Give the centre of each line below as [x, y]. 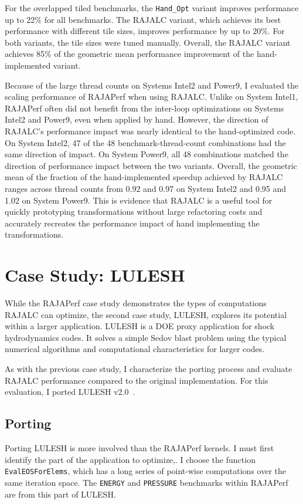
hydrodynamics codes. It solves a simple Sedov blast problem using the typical [146, 337]
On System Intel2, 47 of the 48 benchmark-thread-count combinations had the [145, 142]
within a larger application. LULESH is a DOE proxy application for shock [140, 326]
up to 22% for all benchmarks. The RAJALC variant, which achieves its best [143, 19]
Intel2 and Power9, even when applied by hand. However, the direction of [137, 119]
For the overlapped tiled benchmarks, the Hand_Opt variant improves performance [152, 8]
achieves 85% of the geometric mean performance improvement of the [130, 54]
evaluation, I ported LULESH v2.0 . [70, 392]
